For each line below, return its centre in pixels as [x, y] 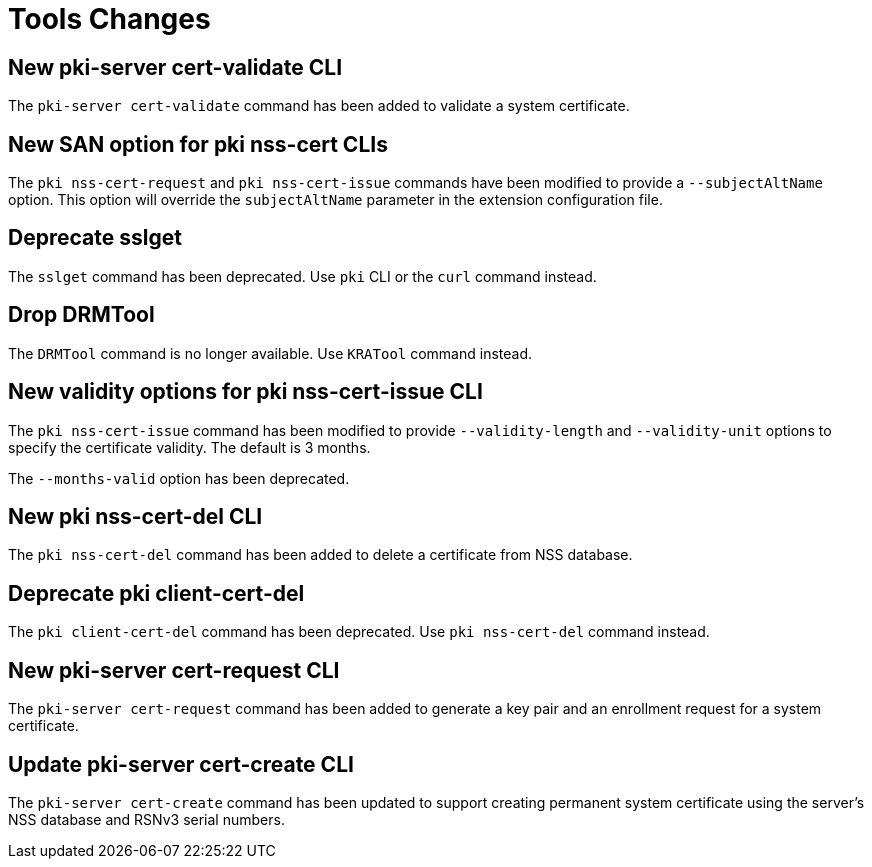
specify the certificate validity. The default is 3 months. [189, 447]
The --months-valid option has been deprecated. [179, 478]
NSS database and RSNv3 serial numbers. [146, 819]
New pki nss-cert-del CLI [135, 516]
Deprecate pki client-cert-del [156, 593]
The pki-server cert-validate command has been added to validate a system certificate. [319, 106]
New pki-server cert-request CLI [174, 670]
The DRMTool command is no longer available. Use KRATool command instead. [270, 353]
